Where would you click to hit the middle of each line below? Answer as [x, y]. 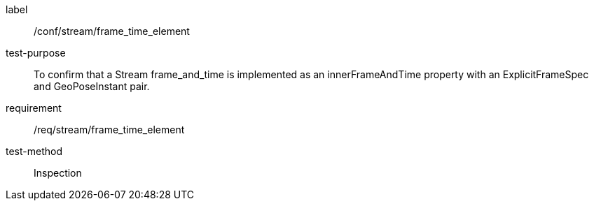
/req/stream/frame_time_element [109, 130]
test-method [34, 151]
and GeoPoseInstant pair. [92, 86]
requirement [34, 108]
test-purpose [36, 53]
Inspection [58, 173]
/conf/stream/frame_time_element [112, 31]
